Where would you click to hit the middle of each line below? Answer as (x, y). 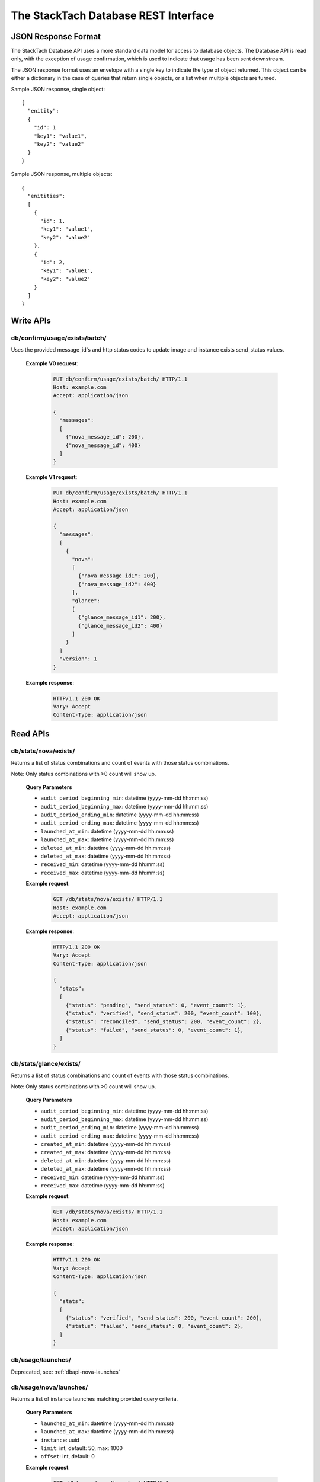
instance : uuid (60, 1440)
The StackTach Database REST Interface (113, 15)
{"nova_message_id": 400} (103, 445)
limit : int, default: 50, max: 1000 (82, 1448)
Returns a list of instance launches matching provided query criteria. (95, 1398)
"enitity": (43, 111)
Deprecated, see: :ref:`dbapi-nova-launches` (66, 1372)
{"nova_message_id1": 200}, (119, 576)
